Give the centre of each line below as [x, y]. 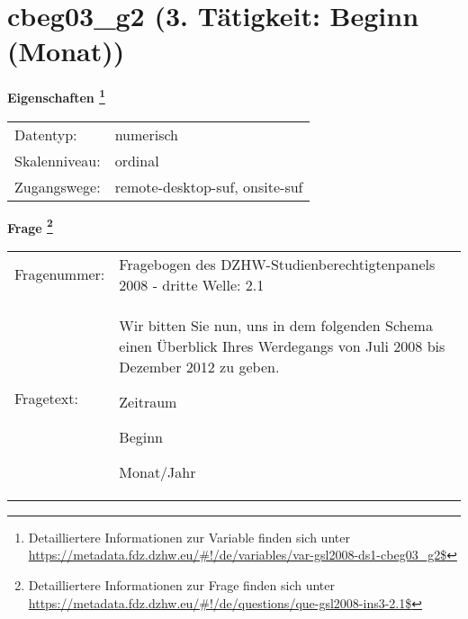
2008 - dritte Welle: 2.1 [192, 284]
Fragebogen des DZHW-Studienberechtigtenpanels [277, 264]
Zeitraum [148, 401]
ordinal [137, 160]
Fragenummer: [60, 274]
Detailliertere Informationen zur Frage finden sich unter [182, 585]
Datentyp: [46, 134]
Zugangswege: [58, 186]
